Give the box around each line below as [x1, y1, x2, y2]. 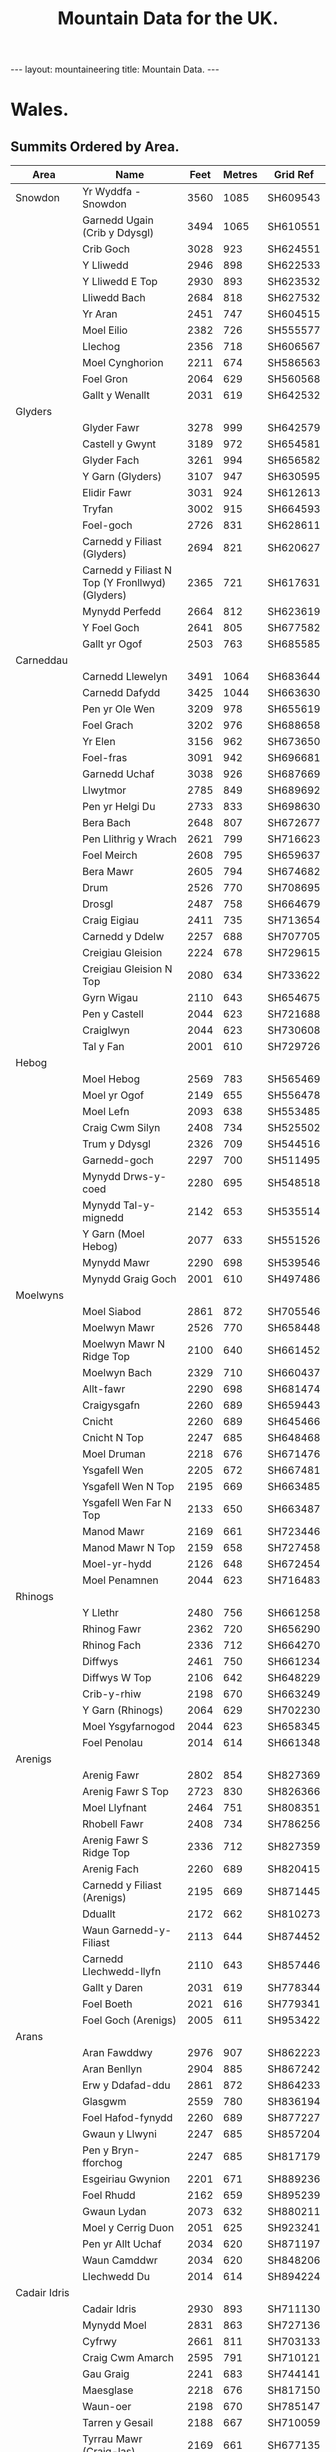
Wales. [10, 98, 69, 121]
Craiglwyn [82, 1023, 130, 1037]
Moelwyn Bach [82, 1366, 153, 1380]
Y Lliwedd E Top [82, 275, 158, 289]
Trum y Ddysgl [82, 1137, 152, 1151]
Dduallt [82, 1907, 117, 1921]
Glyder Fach [82, 453, 140, 467]
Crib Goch [82, 242, 130, 256]
